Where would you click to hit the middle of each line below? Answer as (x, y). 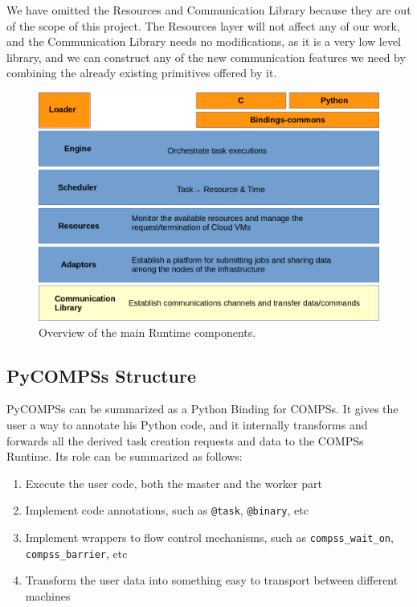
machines (48, 595)
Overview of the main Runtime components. (147, 332)
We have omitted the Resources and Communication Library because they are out (209, 10)
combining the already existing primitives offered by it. (142, 73)
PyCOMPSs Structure (102, 375)
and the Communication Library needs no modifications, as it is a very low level (204, 41)
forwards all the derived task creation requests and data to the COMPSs (185, 440)
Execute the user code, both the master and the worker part (174, 483)
